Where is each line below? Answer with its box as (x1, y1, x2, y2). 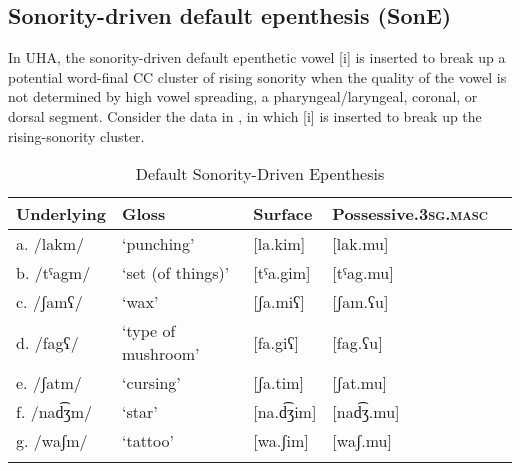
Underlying (16, 202, 106, 226)
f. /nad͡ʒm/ (16, 400, 92, 424)
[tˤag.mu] (332, 261, 394, 285)
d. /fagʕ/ (16, 330, 79, 354)
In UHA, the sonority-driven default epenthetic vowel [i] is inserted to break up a (8, 47, 506, 68)
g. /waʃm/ (16, 429, 88, 453)
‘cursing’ (121, 371, 181, 395)
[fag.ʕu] (332, 330, 383, 354)
